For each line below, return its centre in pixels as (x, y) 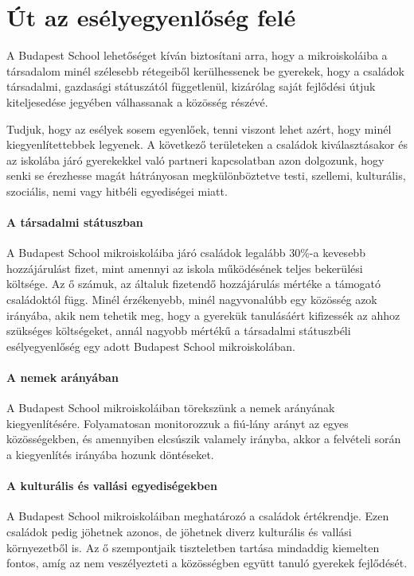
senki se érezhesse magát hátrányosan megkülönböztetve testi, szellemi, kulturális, (206, 175)
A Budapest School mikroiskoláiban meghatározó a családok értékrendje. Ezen (198, 516)
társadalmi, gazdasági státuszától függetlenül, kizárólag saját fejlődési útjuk (191, 86)
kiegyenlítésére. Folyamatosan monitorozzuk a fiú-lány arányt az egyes (178, 423)
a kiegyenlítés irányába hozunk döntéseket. (110, 454)
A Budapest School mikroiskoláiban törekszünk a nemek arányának (171, 408)
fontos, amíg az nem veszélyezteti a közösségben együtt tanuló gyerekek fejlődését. (207, 563)
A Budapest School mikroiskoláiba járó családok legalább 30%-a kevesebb (186, 253)
